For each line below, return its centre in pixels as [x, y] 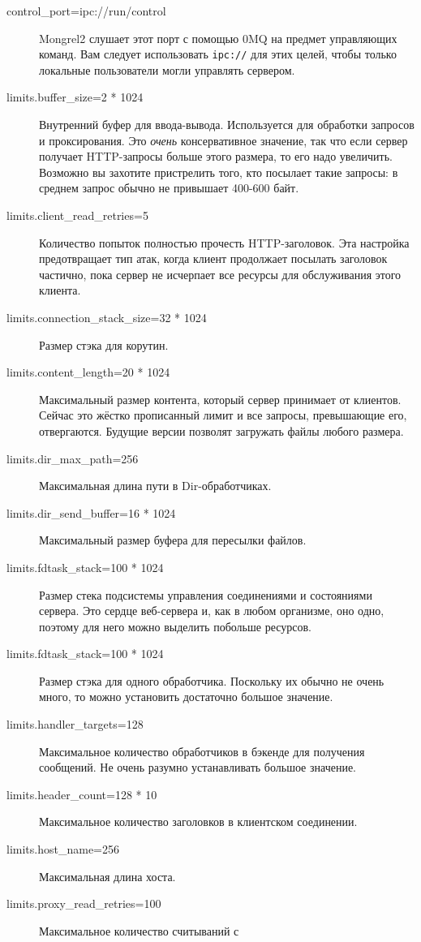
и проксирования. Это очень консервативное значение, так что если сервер [223, 140]
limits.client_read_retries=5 [77, 215]
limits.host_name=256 [63, 849]
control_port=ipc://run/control [86, 11]
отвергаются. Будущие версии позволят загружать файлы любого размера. [221, 430]
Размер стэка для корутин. [104, 344]
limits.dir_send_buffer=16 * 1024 [91, 512]
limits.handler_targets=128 [75, 724]
